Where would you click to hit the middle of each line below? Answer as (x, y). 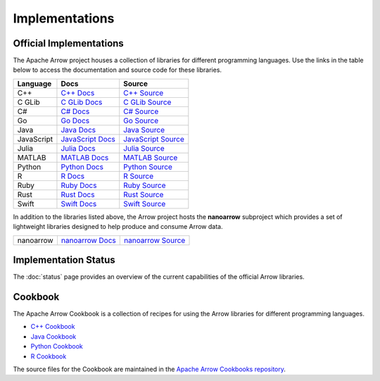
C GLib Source (147, 102)
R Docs (73, 176)
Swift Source (145, 204)
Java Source (144, 130)
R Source (139, 176)
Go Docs (75, 120)
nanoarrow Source (155, 240)
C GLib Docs (82, 102)
